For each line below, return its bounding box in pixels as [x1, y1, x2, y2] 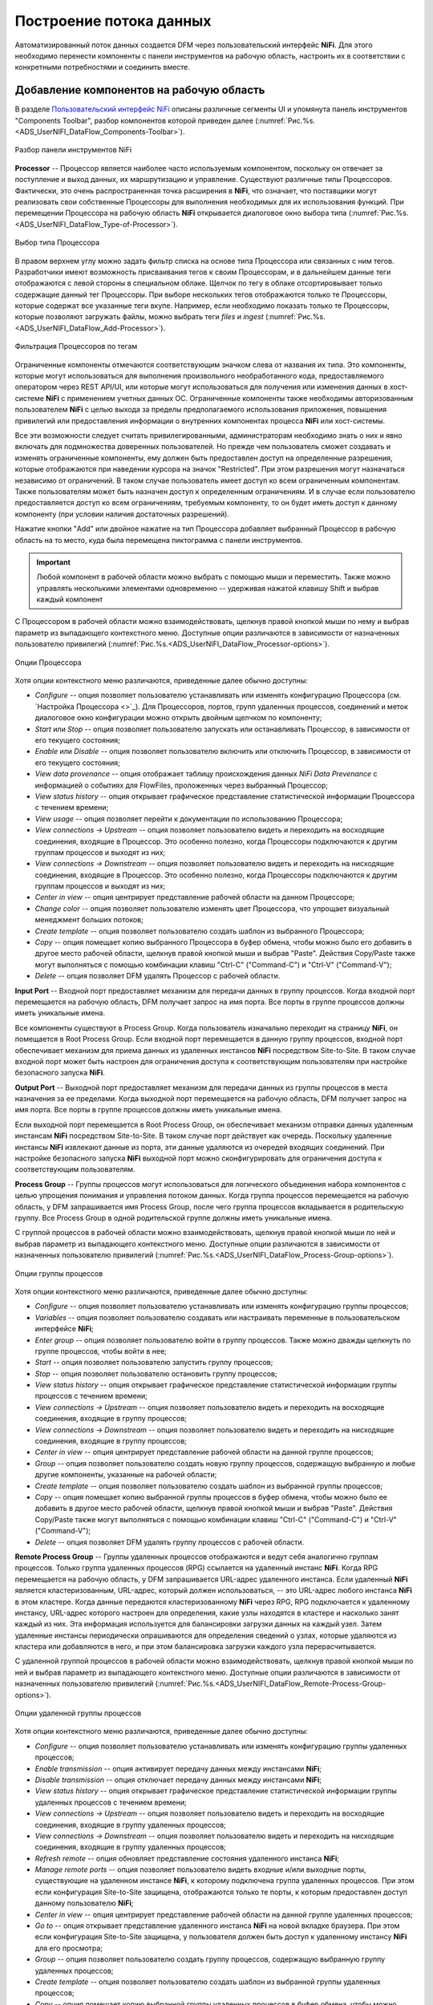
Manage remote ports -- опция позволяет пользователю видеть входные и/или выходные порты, [34, 1865, 366, 1874]
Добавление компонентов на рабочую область [14, 83, 265, 97]
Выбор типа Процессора [14, 237, 100, 248]
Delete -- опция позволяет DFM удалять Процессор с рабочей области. [34, 971, 281, 981]
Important [36, 557, 71, 567]
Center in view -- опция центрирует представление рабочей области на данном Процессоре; [34, 893, 355, 902]
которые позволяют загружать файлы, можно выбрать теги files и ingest [14, 312, 264, 322]
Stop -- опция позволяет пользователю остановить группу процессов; [34, 1368, 277, 1379]
